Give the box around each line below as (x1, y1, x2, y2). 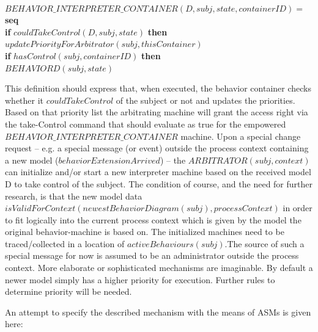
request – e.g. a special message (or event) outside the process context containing (5, 142, 309, 154)
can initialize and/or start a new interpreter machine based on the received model (5, 165, 311, 178)
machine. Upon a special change (180, 129, 301, 142)
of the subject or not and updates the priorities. (116, 93, 295, 106)
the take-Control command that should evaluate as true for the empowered (5, 117, 286, 130)
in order (283, 201, 312, 214)
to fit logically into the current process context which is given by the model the (5, 213, 301, 226)
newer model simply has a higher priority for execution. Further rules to (5, 273, 275, 286)
